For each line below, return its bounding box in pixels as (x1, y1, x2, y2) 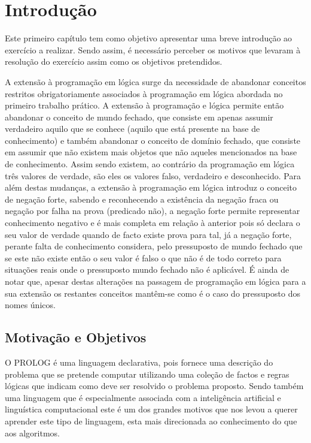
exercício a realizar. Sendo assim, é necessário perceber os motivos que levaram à (5, 43, 301, 56)
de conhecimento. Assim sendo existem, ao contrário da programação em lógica (5, 158, 295, 170)
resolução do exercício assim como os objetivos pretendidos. (5, 55, 222, 68)
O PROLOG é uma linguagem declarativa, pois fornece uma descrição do (5, 355, 273, 368)
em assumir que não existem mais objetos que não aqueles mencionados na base (5, 146, 297, 158)
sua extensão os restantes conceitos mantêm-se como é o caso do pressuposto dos (5, 287, 300, 299)
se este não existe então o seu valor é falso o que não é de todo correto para (5, 251, 282, 264)
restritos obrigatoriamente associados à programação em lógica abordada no (5, 87, 283, 100)
